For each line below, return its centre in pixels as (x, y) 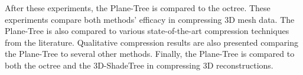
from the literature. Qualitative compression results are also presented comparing (151, 42)
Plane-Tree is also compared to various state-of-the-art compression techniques (147, 31)
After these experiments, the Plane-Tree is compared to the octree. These (138, 8)
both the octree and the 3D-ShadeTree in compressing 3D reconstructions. (139, 65)
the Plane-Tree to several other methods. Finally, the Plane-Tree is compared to (150, 54)
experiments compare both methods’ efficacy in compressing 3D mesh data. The (150, 19)
